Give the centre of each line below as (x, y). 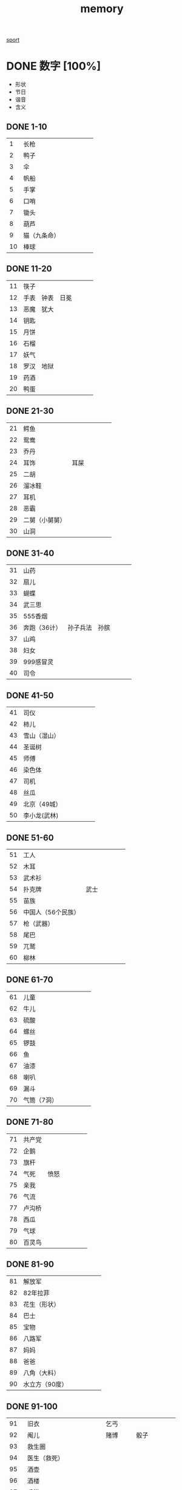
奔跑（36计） (42, 628)
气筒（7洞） (41, 1100)
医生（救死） (45, 1458)
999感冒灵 (38, 662)
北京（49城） (42, 804)
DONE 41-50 (30, 695)
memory (102, 9)
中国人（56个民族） (52, 912)
